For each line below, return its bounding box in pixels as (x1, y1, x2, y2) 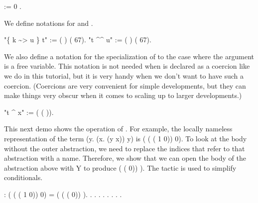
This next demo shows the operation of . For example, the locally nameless (4, 123, 233, 134)
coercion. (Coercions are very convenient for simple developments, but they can (4, 80, 246, 91)
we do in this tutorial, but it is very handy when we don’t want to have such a (4, 70, 244, 81)
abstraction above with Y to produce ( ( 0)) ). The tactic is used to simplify (4, 162, 237, 173)
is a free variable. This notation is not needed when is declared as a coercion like (4, 61, 250, 71)
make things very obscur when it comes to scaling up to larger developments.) (4, 90, 242, 101)
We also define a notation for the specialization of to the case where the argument (4, 51, 254, 61)
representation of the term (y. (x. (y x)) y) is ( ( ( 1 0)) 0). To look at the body (4, 133, 247, 143)
